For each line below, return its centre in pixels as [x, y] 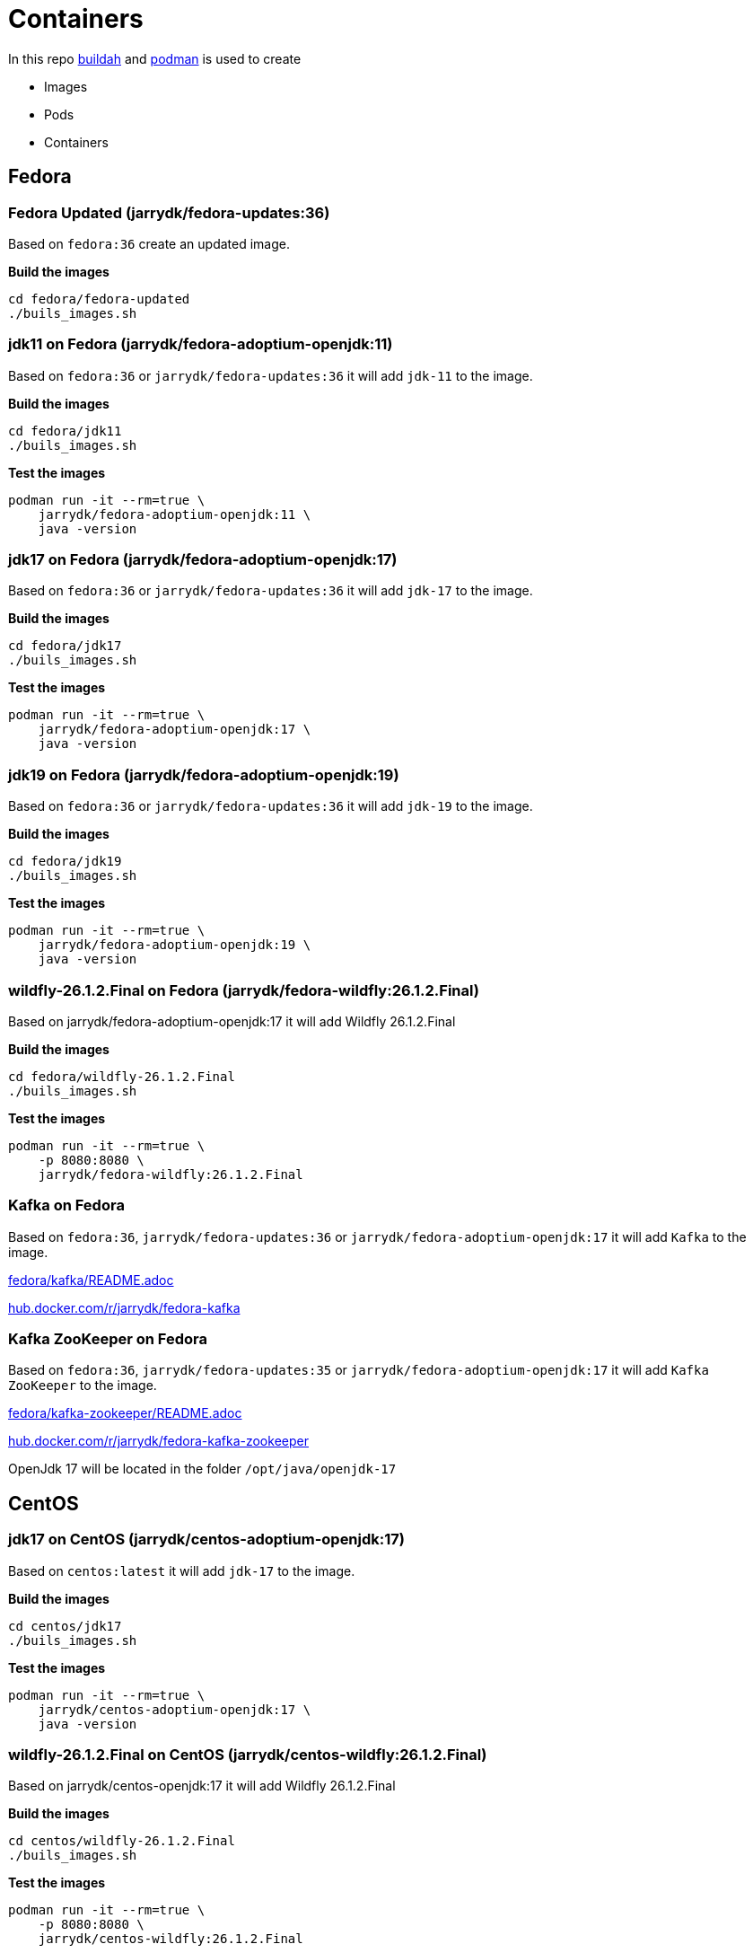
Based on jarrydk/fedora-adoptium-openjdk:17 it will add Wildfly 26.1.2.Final [232, 1021]
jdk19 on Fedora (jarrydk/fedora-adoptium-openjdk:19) [204, 774]
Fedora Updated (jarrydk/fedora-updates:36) [169, 212]
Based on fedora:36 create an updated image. [149, 243]
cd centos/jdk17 [65, 1626]
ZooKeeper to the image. [83, 1386]
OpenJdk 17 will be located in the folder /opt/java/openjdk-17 [202, 1469]
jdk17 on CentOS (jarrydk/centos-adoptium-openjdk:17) [206, 1540]
